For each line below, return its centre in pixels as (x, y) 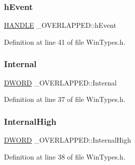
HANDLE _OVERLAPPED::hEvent (60, 25)
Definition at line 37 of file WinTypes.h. (65, 99)
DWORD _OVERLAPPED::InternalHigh (67, 140)
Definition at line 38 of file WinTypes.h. (65, 156)
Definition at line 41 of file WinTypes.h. (65, 41)
